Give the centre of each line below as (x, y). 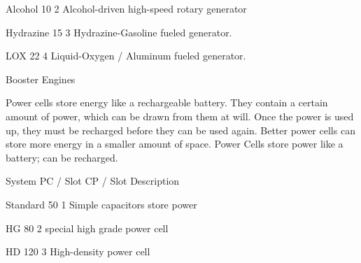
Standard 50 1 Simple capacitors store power (101, 204)
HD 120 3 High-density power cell (78, 251)
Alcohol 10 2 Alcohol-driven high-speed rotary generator (126, 8)
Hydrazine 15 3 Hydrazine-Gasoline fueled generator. (119, 32)
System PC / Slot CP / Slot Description (93, 181)
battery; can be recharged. (62, 157)
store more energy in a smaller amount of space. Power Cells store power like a (175, 144)
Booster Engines (41, 79)
